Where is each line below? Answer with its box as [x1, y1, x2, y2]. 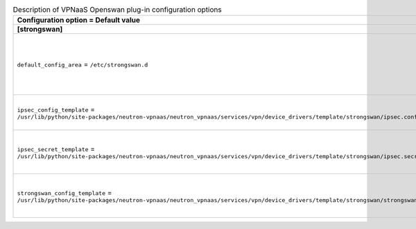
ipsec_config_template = [17, 104, 96, 114]
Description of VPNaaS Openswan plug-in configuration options [12, 5, 222, 15]
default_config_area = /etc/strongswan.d [17, 60, 148, 69]
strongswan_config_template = [17, 187, 112, 197]
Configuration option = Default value [17, 15, 141, 25]
